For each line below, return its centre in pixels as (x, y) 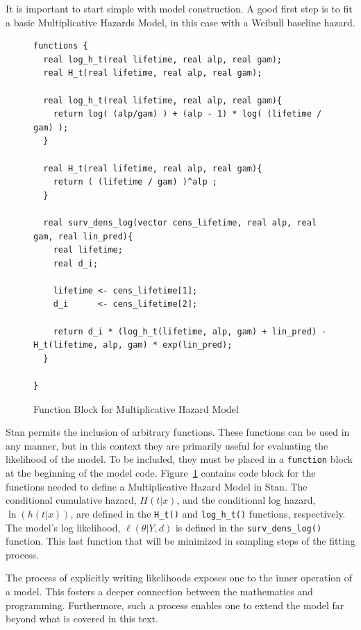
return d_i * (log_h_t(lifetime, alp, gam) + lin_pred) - (190, 331)
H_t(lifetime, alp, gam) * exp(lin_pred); (133, 345)
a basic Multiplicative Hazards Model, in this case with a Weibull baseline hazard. (180, 22)
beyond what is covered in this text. (82, 619)
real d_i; (76, 263)
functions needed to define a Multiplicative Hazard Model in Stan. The (157, 486)
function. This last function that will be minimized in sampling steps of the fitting (180, 541)
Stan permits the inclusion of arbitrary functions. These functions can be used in (178, 432)
